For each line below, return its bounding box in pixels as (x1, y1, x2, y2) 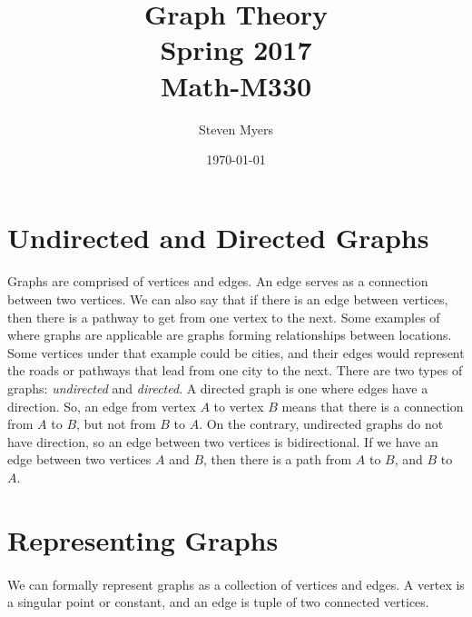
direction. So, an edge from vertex (7, 396, 196, 415)
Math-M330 (160, 66, 312, 104)
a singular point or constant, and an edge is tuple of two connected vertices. (7, 592, 429, 612)
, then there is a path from (203, 450, 352, 469)
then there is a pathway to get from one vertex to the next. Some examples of (7, 307, 440, 326)
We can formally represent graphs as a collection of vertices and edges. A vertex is (7, 574, 465, 593)
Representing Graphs (7, 521, 279, 558)
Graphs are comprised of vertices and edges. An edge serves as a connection (7, 272, 428, 291)
